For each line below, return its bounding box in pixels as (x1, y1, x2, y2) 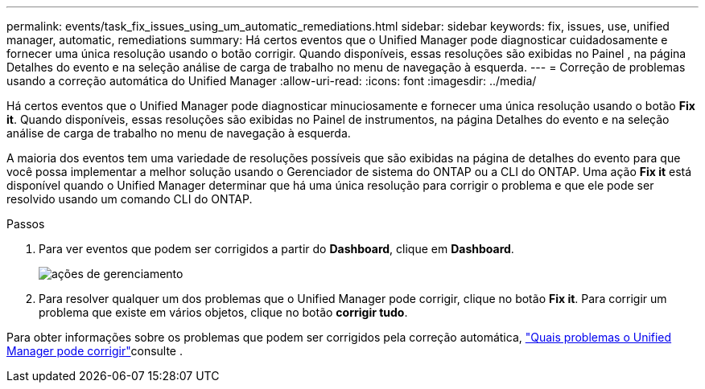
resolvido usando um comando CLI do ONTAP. (6, 192, 253, 206)
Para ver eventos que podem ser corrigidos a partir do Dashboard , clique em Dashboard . (39, 242, 514, 256)
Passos (6, 217, 45, 231)
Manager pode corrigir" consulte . (6, 344, 183, 358)
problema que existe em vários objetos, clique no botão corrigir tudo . (39, 305, 408, 319)
